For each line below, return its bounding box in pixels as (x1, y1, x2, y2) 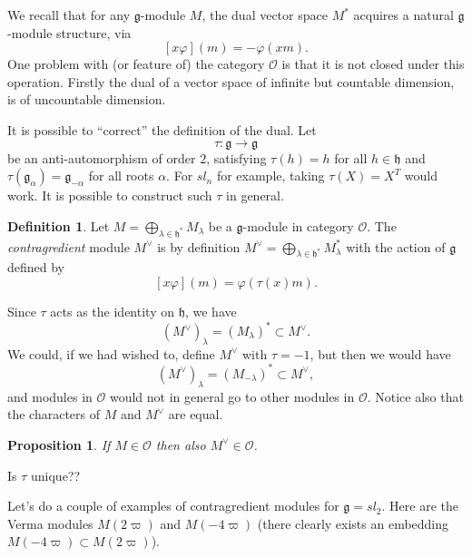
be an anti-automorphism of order (7, 148, 196, 167)
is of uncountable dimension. (7, 90, 166, 109)
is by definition (157, 237, 241, 256)
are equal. (168, 405, 223, 424)
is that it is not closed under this (281, 54, 465, 73)
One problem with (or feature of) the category (7, 54, 265, 73)
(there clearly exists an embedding (257, 513, 449, 533)
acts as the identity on (50, 301, 174, 320)
